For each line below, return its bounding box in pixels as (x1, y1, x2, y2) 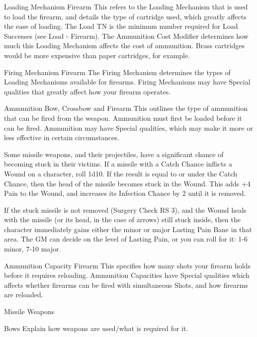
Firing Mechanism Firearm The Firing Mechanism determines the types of (4, 67, 231, 77)
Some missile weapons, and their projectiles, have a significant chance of (4, 149, 224, 159)
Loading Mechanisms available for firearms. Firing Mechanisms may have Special (4, 77, 251, 87)
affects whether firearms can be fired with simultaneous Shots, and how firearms (4, 279, 248, 290)
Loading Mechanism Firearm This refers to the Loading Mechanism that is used (4, 1, 248, 11)
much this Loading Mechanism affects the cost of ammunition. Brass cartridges (4, 40, 245, 51)
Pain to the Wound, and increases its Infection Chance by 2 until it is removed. (4, 188, 246, 198)
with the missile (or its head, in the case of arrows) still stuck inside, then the (4, 214, 241, 225)
